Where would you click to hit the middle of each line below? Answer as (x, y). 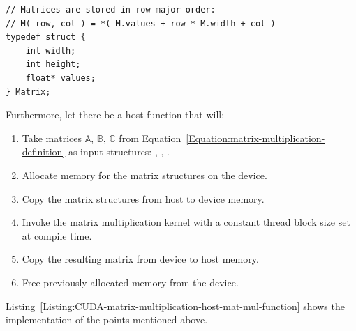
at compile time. (57, 235)
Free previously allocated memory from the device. (130, 282)
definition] (44, 152)
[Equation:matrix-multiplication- (255, 138)
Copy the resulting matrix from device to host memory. (140, 259)
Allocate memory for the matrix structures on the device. (144, 175)
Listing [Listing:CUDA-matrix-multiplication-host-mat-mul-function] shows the (175, 306)
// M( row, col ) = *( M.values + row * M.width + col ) (141, 23)
